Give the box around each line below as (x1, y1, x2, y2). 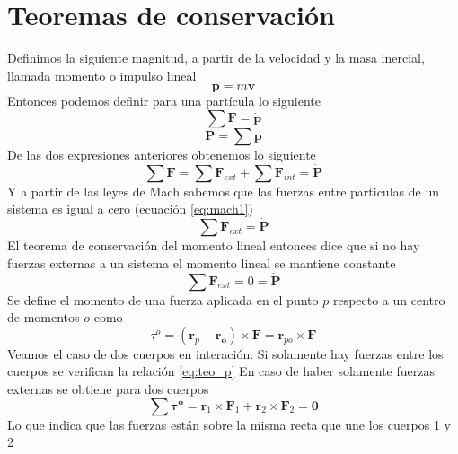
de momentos (7, 308, 80, 327)
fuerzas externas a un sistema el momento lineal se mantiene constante (7, 253, 396, 272)
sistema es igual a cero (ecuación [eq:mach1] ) (7, 199, 254, 218)
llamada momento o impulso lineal (7, 65, 197, 84)
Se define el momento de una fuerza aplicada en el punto (7, 290, 319, 309)
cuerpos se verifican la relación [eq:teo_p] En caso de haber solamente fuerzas (7, 362, 435, 380)
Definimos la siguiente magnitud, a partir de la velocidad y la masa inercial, (7, 48, 425, 67)
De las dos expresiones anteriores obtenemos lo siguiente (7, 144, 316, 163)
